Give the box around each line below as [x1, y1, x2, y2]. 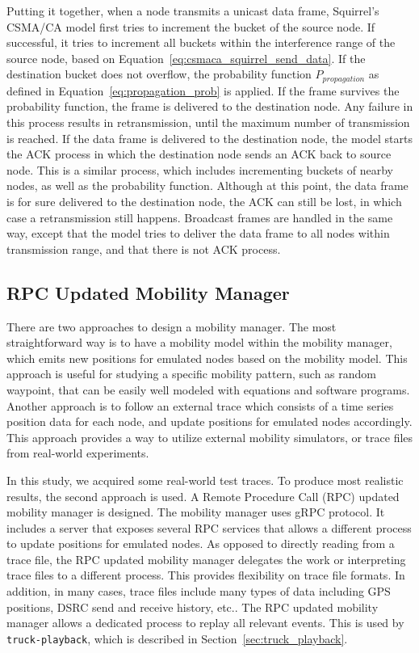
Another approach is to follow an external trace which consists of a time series [6, 397, 394, 414]
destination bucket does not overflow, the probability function [6, 65, 312, 82]
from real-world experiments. [6, 444, 149, 461]
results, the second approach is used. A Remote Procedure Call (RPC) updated [6, 487, 400, 504]
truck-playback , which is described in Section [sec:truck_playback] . [6, 630, 348, 647]
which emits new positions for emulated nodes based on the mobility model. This [6, 349, 408, 366]
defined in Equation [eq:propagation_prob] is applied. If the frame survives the [6, 82, 400, 99]
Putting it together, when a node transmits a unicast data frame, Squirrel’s [6, 2, 379, 19]
